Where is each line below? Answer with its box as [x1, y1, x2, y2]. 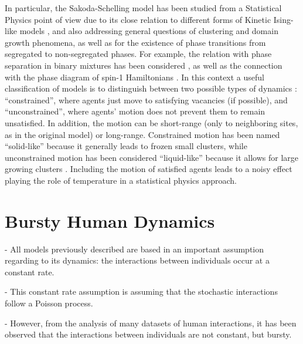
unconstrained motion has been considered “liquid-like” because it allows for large [5, 151, 299, 163]
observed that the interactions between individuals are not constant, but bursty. [5, 328, 292, 340]
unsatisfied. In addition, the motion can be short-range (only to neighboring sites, [5, 116, 298, 129]
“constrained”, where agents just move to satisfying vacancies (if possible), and [5, 93, 288, 106]
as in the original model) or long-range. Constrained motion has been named [5, 128, 280, 140]
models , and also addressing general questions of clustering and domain [19, 25, 278, 37]
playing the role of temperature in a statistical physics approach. [5, 174, 237, 186]
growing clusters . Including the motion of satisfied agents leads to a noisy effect [5, 163, 292, 175]
